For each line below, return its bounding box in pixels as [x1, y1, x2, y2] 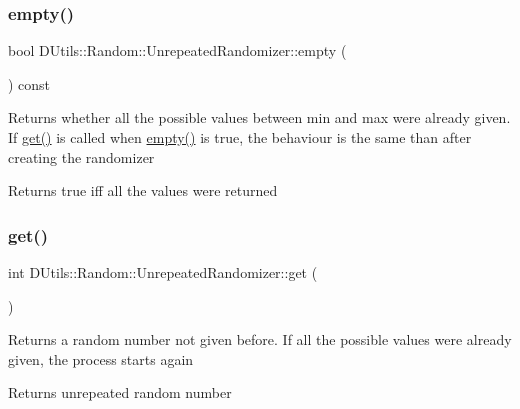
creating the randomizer [8, 146, 155, 167]
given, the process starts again [8, 348, 194, 369]
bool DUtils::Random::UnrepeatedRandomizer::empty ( [8, 40, 347, 61]
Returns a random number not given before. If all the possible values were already [8, 329, 512, 350]
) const [8, 73, 51, 94]
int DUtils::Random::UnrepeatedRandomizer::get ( [8, 262, 318, 282]
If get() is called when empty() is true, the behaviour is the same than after [8, 127, 472, 147]
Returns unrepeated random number [8, 382, 232, 403]
